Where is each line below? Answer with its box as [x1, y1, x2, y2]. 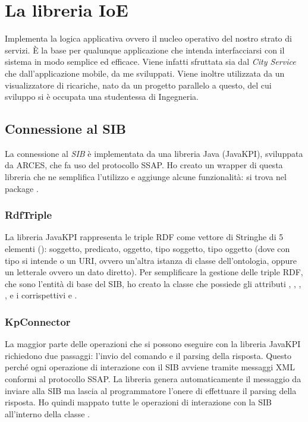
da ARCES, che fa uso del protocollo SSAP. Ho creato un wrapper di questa [5, 159, 283, 171]
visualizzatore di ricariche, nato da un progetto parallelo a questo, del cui [5, 78, 272, 91]
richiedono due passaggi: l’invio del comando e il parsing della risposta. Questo [5, 349, 292, 361]
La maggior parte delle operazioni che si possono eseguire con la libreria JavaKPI [5, 338, 301, 350]
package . [5, 182, 39, 194]
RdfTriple [5, 207, 52, 222]
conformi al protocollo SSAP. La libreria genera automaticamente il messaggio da [5, 373, 301, 385]
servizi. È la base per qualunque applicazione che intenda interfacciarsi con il [5, 43, 285, 56]
